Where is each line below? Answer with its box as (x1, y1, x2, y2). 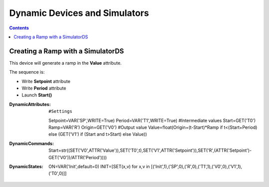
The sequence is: (9, 69, 45, 75)
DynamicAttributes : (9, 101, 51, 107)
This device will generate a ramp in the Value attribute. (9, 60, 122, 66)
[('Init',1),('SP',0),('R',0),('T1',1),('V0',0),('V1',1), (151, 163, 243, 169)
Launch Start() (21, 92, 52, 98)
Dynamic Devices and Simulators (9, 7, 149, 18)
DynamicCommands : (9, 140, 54, 146)
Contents (9, 25, 29, 31)
